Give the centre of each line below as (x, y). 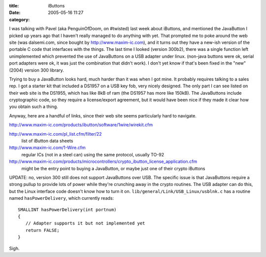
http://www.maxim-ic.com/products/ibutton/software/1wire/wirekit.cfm (81, 125)
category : (19, 19)
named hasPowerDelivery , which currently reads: (62, 198)
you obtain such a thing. (34, 107)
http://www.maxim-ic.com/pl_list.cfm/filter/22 (55, 134)
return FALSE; (42, 230)
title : (14, 6)
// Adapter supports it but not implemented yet (85, 223)
